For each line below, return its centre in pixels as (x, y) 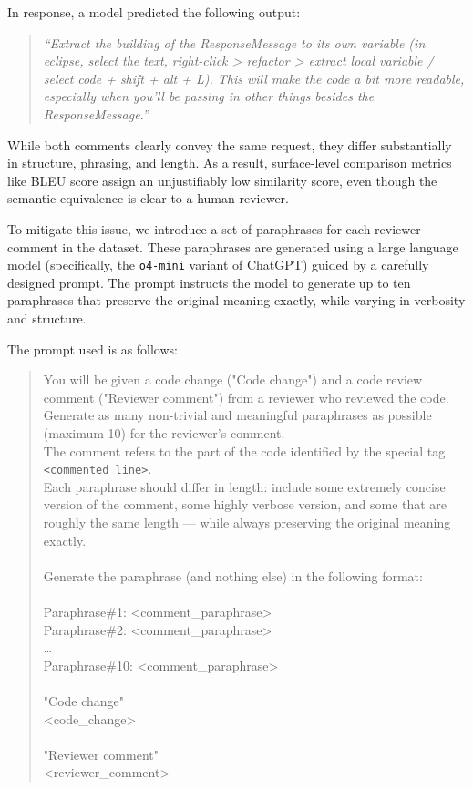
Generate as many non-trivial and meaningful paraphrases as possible (237, 415)
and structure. (47, 318)
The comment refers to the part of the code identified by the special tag (244, 451)
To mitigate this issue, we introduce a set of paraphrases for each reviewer (214, 228)
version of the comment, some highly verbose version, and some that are (245, 504)
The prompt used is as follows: (93, 348)
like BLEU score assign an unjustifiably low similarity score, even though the (222, 180)
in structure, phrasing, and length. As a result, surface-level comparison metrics (230, 163)
